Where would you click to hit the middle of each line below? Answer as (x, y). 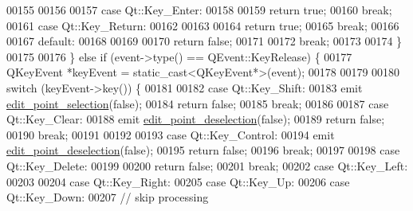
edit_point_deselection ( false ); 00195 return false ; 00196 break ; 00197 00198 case (203, 150)
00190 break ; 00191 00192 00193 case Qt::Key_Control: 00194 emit (171, 134)
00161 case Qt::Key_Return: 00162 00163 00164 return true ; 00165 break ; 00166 (203, 25)
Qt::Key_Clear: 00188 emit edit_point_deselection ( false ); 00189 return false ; (196, 119)
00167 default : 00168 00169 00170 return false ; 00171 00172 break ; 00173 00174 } (205, 41)
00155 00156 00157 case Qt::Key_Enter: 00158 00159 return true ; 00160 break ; (199, 10)
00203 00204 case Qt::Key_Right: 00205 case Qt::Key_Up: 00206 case (178, 181)
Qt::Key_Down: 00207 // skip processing (108, 197)
